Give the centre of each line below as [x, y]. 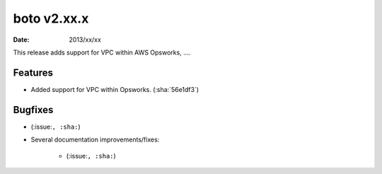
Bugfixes [33, 110]
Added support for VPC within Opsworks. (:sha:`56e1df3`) [115, 89]
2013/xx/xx [85, 40]
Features [33, 72]
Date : [21, 40]
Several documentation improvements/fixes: [95, 140]
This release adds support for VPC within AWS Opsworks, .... [102, 52]
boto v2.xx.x [51, 18]
